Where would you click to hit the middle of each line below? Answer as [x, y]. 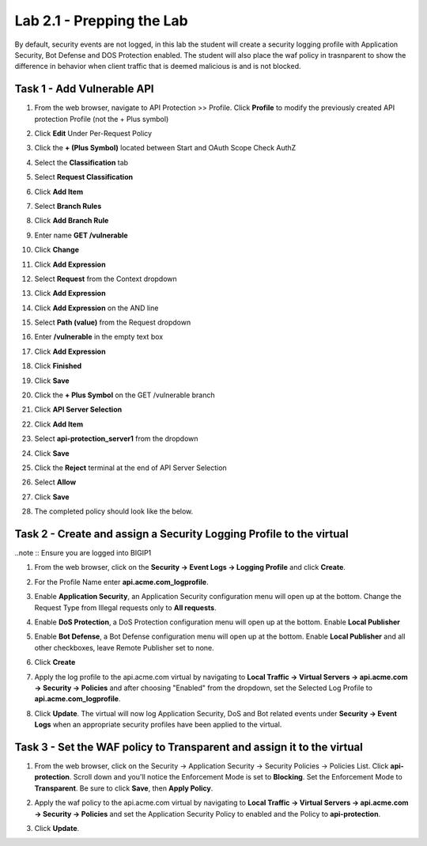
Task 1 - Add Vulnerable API [84, 89]
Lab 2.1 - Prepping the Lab [102, 21]
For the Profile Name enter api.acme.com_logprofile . [121, 582]
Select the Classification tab [81, 162]
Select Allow [55, 482]
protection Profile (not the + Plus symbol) [102, 119]
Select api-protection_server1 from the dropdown [116, 438]
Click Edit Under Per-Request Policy [93, 134]
